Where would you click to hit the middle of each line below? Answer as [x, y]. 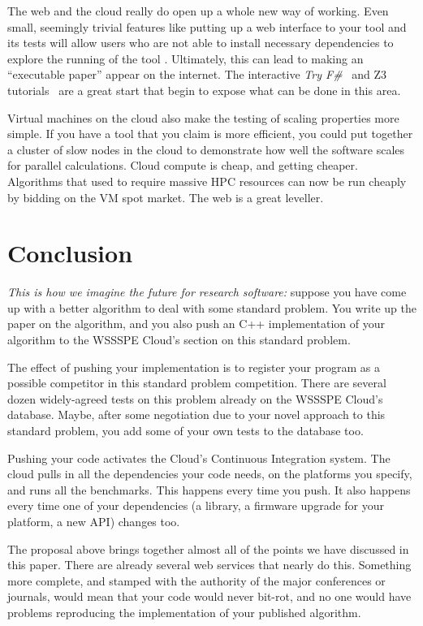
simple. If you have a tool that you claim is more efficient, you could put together [210, 134]
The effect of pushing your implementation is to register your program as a [194, 367]
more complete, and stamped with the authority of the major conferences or [196, 580]
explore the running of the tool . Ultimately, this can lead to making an [186, 58]
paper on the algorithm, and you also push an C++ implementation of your [196, 324]
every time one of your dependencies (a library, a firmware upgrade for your [196, 505]
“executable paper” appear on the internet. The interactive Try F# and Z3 [197, 74]
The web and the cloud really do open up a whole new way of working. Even [198, 11]
